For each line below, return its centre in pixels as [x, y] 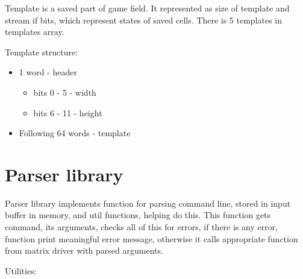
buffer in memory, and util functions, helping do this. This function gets [138, 215]
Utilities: [21, 270]
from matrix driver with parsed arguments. [84, 250]
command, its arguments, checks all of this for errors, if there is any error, [142, 227]
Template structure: [42, 52]
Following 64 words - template [75, 133]
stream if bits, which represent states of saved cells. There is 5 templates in [144, 20]
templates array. [35, 32]
